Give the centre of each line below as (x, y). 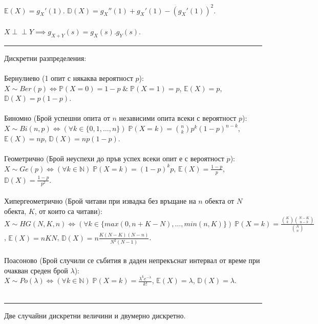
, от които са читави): (68, 211)
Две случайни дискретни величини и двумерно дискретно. (95, 315)
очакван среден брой (36, 270)
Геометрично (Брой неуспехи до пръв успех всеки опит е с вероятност (114, 158)
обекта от (220, 201)
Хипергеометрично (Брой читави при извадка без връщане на (100, 201)
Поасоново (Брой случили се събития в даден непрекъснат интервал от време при (132, 260)
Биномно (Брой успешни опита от (57, 118)
